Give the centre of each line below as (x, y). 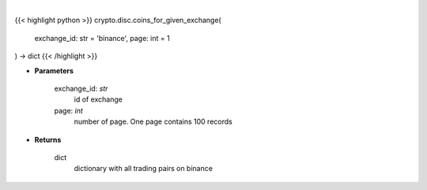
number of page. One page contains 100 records (153, 121)
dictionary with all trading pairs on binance (144, 169)
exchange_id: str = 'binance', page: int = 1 (102, 38)
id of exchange (98, 99)
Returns (48, 140)
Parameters (54, 70)
